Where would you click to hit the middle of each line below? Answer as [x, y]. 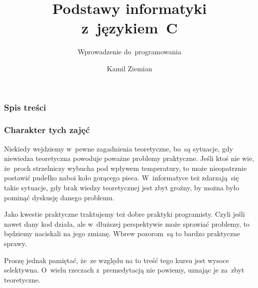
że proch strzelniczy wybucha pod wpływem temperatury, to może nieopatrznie [126, 168]
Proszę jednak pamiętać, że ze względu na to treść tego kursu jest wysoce [117, 260]
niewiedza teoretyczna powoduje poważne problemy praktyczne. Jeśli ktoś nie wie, [129, 158]
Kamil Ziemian [129, 68]
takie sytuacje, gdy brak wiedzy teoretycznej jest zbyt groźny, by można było [122, 188]
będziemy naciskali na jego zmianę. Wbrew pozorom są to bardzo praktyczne [122, 233]
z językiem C [129, 28]
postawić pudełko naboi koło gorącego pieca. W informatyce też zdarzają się [122, 178]
